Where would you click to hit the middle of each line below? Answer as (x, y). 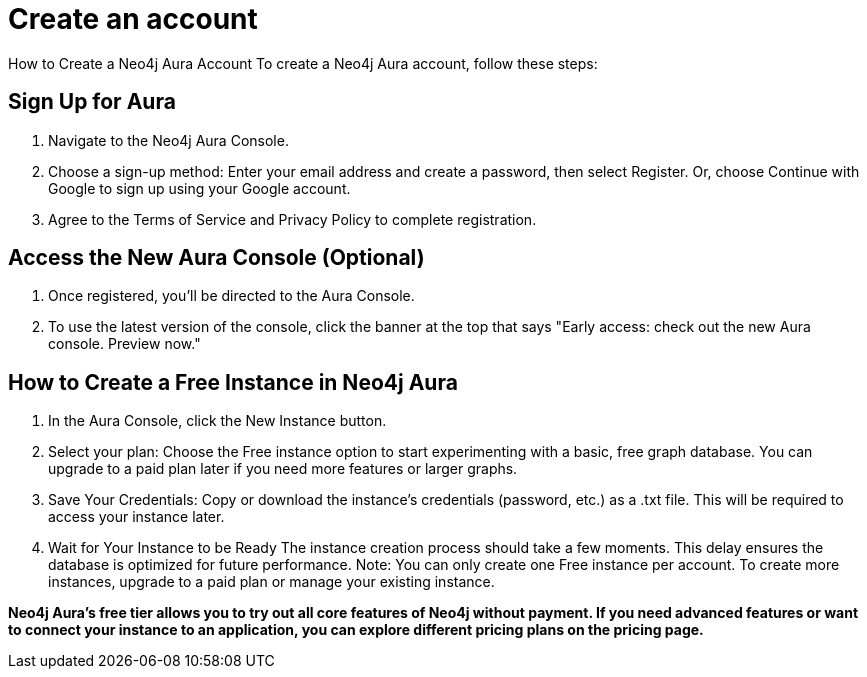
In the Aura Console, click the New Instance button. (217, 421)
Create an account (133, 19)
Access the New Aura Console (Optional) (216, 258)
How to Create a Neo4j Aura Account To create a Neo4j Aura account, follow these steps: (303, 63)
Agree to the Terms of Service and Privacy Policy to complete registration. (292, 219)
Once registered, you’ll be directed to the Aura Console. (231, 296)
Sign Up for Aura (92, 102)
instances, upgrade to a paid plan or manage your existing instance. (271, 582)
